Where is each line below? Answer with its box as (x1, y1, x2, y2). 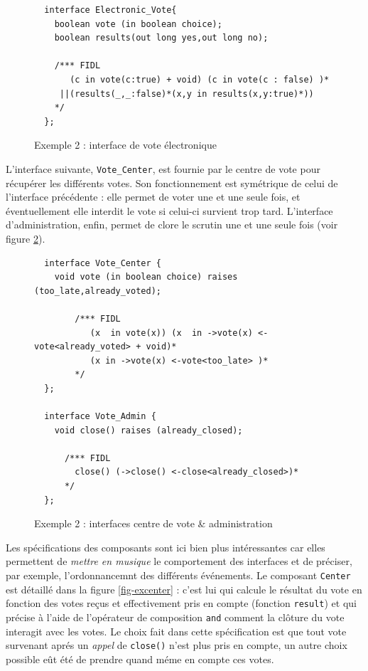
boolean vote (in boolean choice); (54, 19, 222, 29)
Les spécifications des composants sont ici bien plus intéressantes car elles (6, 539, 325, 554)
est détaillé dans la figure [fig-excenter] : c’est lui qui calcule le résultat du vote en (6, 581, 362, 596)
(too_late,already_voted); (34, 285, 161, 296)
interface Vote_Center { (44, 258, 161, 268)
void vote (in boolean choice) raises (54, 272, 238, 282)
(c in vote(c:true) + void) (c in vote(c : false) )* (70, 74, 330, 85)
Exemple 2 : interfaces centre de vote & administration (34, 516, 273, 531)
